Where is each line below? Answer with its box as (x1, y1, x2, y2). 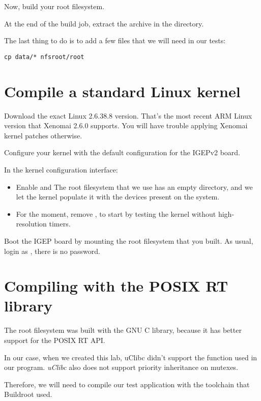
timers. (49, 218, 71, 229)
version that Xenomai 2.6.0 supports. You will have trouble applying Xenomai (4, 120, 248, 131)
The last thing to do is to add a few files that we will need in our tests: (4, 35, 226, 46)
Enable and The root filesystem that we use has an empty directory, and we (16, 181, 253, 192)
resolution (16, 218, 47, 229)
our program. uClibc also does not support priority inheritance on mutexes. (4, 362, 238, 373)
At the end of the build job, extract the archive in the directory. (4, 18, 204, 28)
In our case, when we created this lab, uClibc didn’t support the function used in (4, 352, 257, 362)
